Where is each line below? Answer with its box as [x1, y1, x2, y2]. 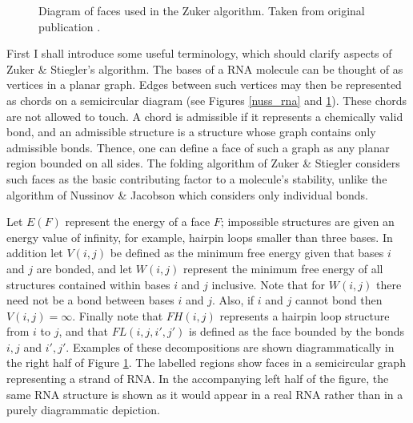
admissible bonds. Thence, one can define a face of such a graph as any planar [6, 139, 390, 155]
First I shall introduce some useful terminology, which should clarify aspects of [6, 45, 392, 62]
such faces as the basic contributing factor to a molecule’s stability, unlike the [6, 170, 387, 187]
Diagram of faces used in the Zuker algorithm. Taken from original [38, 2, 365, 18]
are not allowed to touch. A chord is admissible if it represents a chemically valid [6, 107, 403, 124]
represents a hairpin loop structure [219, 307, 390, 324]
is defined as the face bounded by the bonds [189, 323, 404, 340]
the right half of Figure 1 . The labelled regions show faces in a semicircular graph [6, 354, 406, 371]
